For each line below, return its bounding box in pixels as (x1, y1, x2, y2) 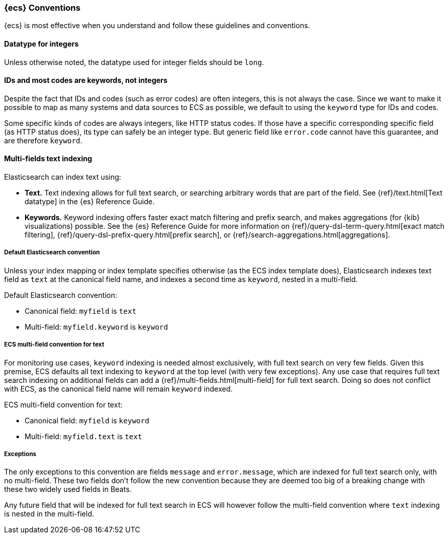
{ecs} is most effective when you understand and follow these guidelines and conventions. (4, 21, 310, 30)
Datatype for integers (4, 39, 79, 48)
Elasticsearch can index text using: (4, 173, 121, 182)
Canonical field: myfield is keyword (25, 416, 150, 425)
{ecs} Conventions (4, 3, 80, 13)
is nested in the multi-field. (4, 509, 94, 519)
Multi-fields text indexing (4, 154, 92, 163)
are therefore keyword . (4, 136, 83, 145)
